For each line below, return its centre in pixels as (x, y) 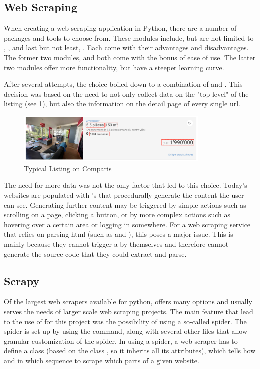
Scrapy (22, 281)
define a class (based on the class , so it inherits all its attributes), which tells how (130, 351)
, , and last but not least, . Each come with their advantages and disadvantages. (126, 48)
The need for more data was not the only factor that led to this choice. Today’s (126, 185)
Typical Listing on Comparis (68, 168)
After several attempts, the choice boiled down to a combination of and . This (123, 84)
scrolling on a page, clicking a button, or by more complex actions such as (117, 215)
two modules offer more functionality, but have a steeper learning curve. (114, 67)
